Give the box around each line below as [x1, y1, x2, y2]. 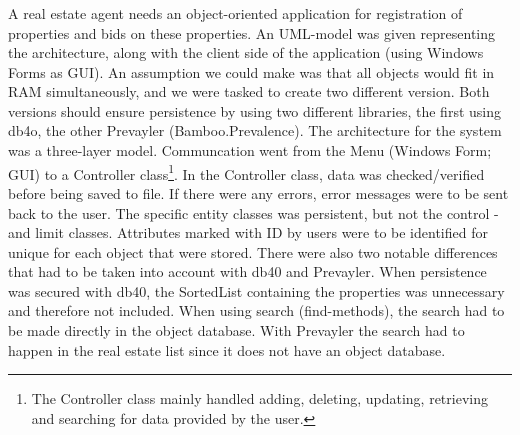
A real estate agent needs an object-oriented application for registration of [8, 2, 463, 23]
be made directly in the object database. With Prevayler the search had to [8, 320, 465, 341]
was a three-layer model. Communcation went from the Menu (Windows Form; [8, 140, 492, 161]
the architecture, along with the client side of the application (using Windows [8, 42, 484, 63]
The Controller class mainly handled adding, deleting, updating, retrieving [31, 388, 488, 409]
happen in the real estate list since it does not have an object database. [8, 339, 446, 360]
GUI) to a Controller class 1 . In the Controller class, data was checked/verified [8, 160, 485, 184]
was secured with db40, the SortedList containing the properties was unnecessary [8, 280, 505, 301]
